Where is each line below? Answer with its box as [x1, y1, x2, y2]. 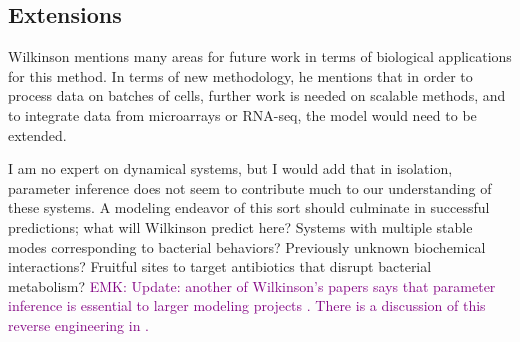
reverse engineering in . [8, 314, 149, 335]
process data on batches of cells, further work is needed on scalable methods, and [8, 85, 506, 106]
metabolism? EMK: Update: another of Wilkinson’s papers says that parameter [8, 275, 496, 296]
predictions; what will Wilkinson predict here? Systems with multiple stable [8, 216, 473, 237]
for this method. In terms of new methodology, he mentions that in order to [8, 65, 473, 86]
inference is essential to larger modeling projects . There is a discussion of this [8, 295, 486, 316]
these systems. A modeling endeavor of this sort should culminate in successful [8, 197, 490, 218]
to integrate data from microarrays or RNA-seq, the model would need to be [8, 104, 477, 125]
